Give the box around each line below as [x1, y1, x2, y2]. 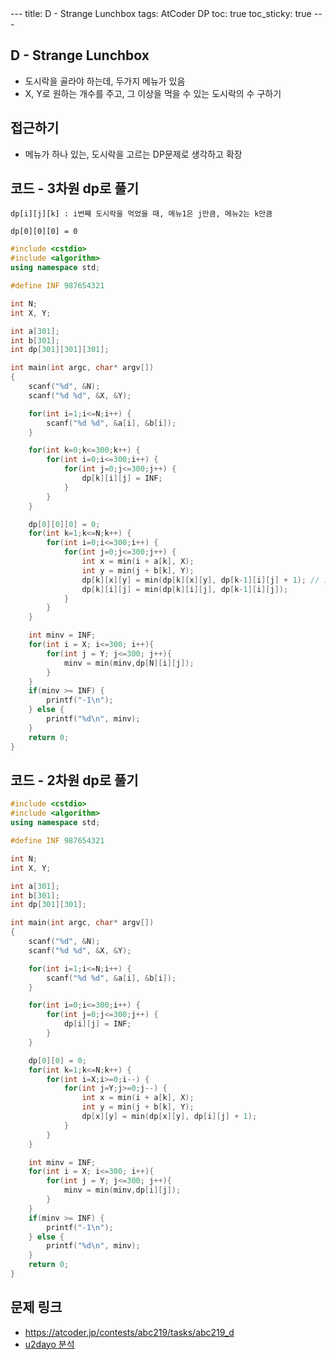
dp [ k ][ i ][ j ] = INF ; [81, 473, 163, 484]
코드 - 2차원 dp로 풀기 [10, 772, 139, 789]
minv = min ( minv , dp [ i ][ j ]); [63, 1185, 182, 1196]
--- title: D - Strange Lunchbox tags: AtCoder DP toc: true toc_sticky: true [10, 8, 312, 19]
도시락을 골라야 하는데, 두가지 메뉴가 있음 [24, 75, 186, 87]
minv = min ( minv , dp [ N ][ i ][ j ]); [63, 658, 195, 668]
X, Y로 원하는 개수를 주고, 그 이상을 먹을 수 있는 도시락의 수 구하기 [24, 87, 282, 99]
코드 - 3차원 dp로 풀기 [10, 180, 139, 197]
